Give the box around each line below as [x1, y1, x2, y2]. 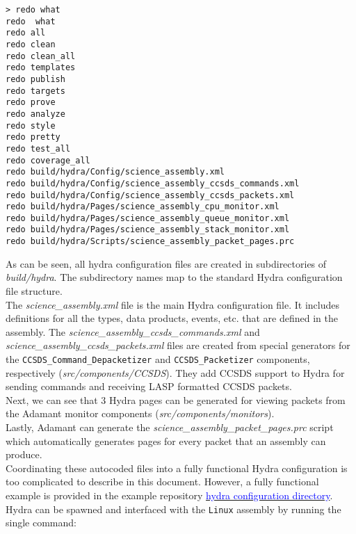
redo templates [6, 63, 76, 73]
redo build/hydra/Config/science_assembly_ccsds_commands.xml [6, 178, 300, 188]
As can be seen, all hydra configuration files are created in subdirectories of [6, 256, 327, 270]
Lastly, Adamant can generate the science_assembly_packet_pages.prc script [6, 419, 334, 434]
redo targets [6, 86, 65, 96]
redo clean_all [6, 51, 76, 61]
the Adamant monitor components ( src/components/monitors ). [6, 406, 275, 421]
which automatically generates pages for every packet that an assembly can [6, 433, 326, 448]
